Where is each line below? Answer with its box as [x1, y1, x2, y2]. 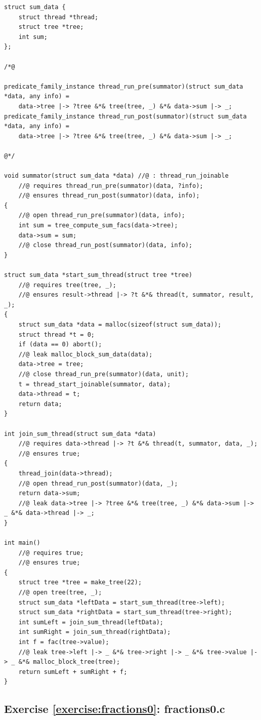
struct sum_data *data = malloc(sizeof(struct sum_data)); [18, 321, 222, 328]
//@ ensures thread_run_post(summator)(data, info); [18, 192, 200, 199]
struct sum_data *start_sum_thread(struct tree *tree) [4, 271, 193, 279]
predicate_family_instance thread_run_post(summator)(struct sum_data [4, 112, 247, 120]
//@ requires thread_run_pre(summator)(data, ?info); [18, 182, 203, 189]
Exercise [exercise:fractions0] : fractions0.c [4, 701, 225, 716]
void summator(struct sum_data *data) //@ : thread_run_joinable [4, 172, 229, 180]
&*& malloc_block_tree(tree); [18, 658, 120, 666]
